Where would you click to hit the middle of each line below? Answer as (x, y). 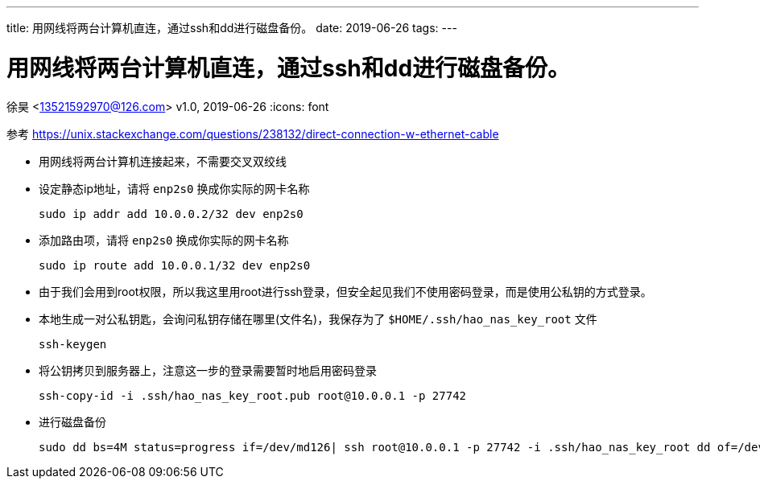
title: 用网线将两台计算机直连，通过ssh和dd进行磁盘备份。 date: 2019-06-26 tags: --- (232, 28)
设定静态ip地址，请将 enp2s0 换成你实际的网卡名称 (174, 188)
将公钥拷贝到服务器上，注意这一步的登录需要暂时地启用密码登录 (208, 370)
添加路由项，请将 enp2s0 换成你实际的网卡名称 (164, 240)
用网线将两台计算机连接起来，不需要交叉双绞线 (163, 161)
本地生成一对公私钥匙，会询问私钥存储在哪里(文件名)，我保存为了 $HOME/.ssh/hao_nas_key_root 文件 (318, 319)
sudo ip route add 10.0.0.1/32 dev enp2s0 (175, 265)
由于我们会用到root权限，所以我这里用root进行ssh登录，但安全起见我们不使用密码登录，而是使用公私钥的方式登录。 (345, 291)
